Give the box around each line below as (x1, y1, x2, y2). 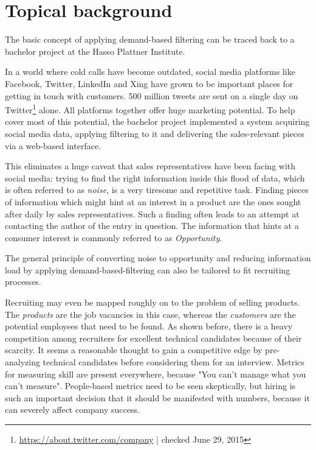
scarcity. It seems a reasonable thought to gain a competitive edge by (5, 343, 263, 356)
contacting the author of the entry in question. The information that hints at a (5, 219, 299, 232)
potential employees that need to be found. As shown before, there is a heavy (5, 320, 293, 332)
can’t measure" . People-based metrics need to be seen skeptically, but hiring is (5, 379, 296, 392)
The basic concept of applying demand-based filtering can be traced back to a (5, 33, 295, 46)
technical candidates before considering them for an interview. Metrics (43, 356, 304, 368)
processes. (5, 275, 41, 288)
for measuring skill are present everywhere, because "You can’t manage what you (5, 367, 306, 380)
